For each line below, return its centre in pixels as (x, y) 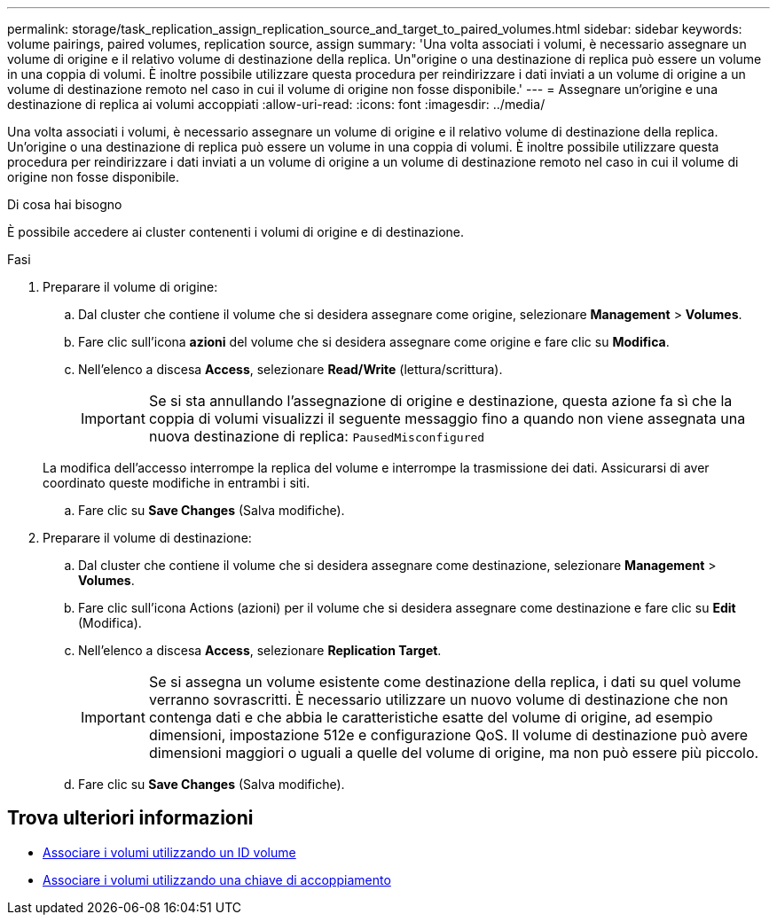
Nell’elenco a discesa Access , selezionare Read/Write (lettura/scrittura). (290, 369)
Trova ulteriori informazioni (130, 818)
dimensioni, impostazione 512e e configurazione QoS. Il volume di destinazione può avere (448, 735)
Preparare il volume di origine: (130, 287)
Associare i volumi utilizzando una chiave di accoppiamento (217, 879)
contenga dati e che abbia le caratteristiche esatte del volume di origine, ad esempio (431, 717)
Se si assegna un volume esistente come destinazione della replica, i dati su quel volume (445, 682)
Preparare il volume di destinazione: (147, 538)
